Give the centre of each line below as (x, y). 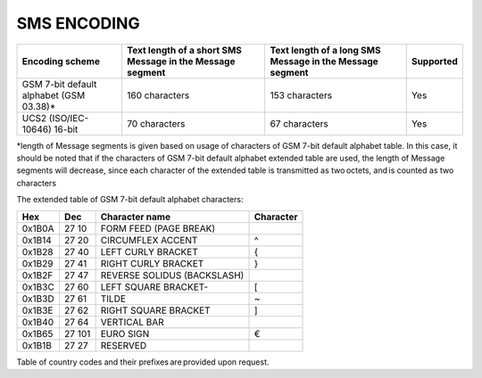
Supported (435, 61)
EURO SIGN (125, 333)
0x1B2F (37, 275)
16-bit (66, 129)
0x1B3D (38, 299)
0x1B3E (37, 310)
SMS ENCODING (78, 23)
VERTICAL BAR (132, 322)
